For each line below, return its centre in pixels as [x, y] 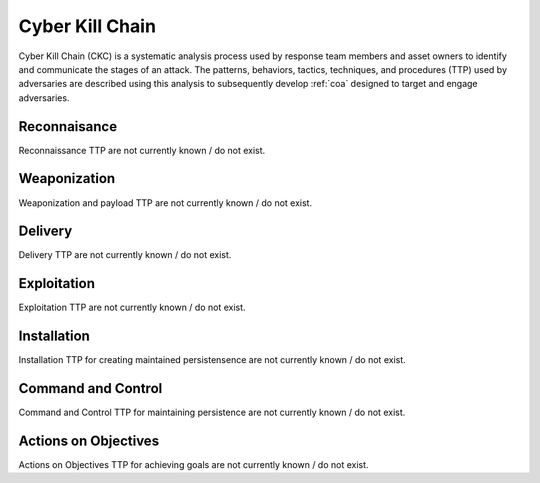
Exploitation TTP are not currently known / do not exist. [132, 307]
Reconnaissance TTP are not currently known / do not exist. [142, 150]
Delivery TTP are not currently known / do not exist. [125, 255]
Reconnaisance [68, 126]
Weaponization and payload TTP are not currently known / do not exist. [165, 202]
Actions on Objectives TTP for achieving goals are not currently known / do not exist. [193, 465]
